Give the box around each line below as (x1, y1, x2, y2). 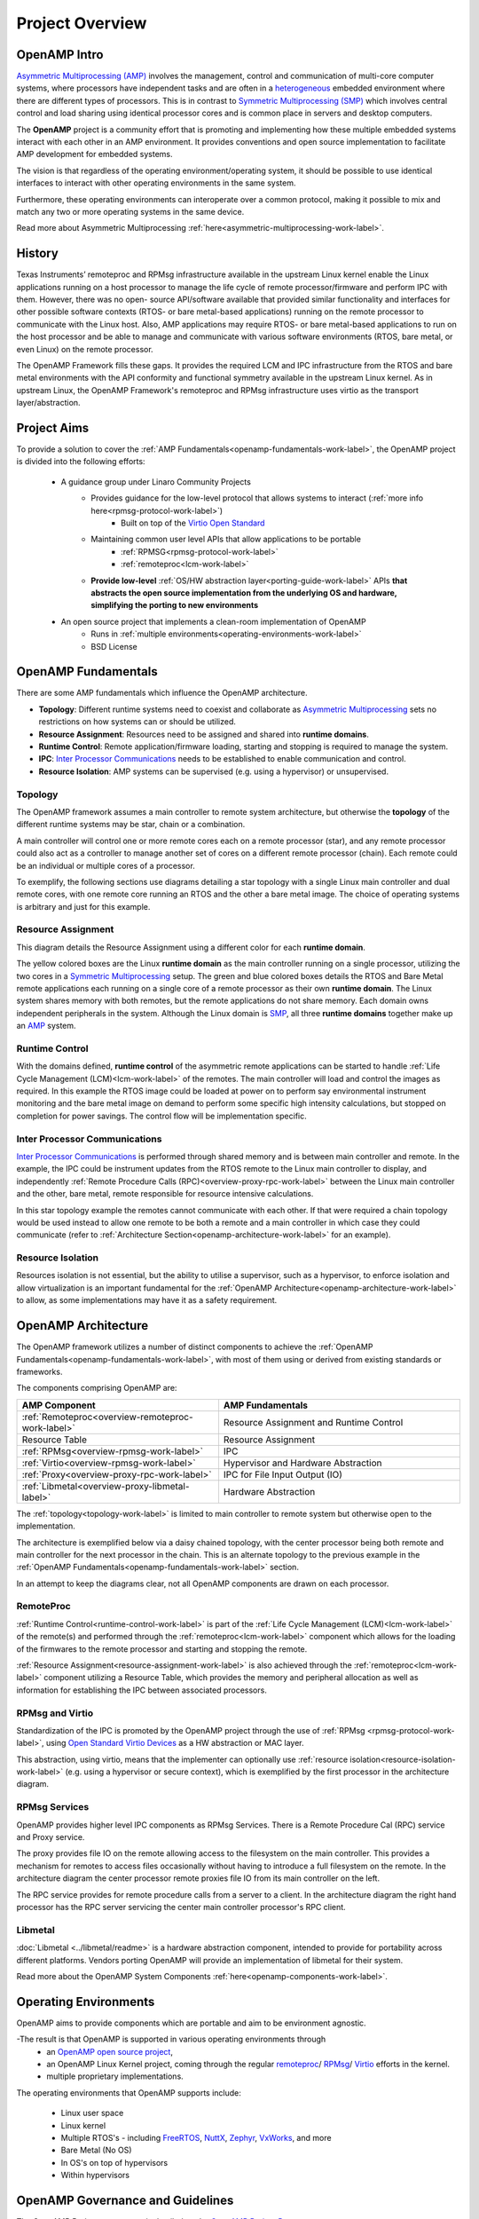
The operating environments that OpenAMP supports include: (16, 2087, 241, 2098)
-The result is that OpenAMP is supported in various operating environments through (16, 2033, 326, 2045)
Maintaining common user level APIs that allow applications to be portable (90, 533, 361, 545)
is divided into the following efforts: (16, 456, 145, 467)
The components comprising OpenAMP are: (16, 1383, 177, 1394)
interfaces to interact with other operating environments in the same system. (16, 178, 296, 188)
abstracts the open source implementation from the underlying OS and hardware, (90, 587, 397, 598)
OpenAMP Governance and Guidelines (16, 2192, 234, 2207)
